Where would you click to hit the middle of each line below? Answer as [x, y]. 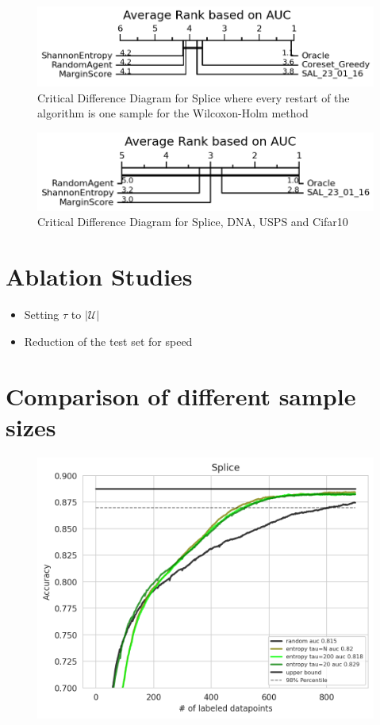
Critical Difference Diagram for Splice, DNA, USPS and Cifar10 [193, 222]
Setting [42, 315]
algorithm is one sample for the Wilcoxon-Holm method [173, 113]
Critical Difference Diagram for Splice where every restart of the [194, 97]
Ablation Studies [99, 276]
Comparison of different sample [181, 395]
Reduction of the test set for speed [108, 341]
